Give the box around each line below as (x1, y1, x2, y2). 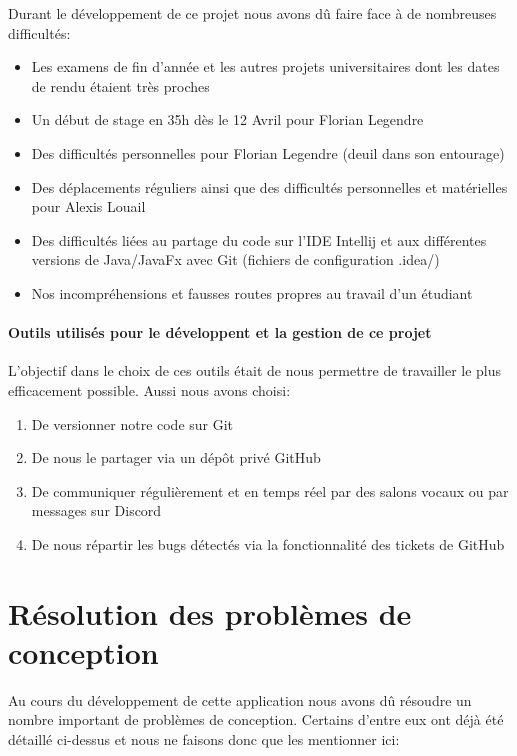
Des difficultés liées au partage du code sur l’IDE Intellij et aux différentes (31, 229, 487, 250)
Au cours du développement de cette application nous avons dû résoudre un (8, 689, 472, 710)
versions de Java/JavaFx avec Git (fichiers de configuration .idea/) (31, 249, 440, 270)
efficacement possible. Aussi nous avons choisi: (8, 379, 291, 400)
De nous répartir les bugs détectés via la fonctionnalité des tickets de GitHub (31, 533, 505, 554)
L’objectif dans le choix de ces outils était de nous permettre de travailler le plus (8, 360, 502, 381)
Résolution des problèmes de (8, 592, 412, 633)
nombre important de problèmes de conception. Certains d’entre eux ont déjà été (8, 709, 504, 730)
